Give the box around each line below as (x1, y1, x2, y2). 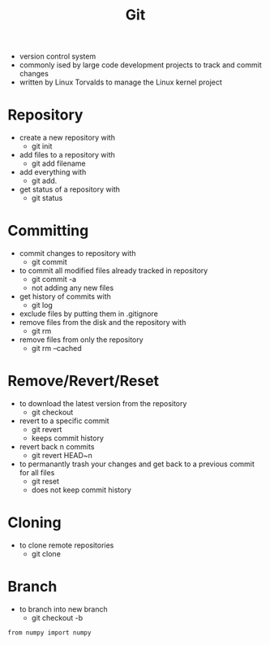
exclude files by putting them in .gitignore (19, 309, 159, 318)
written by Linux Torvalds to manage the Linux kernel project (19, 77, 222, 87)
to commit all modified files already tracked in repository (19, 266, 208, 275)
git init (31, 141, 53, 151)
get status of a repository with (19, 184, 121, 194)
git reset (31, 477, 60, 486)
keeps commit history (31, 433, 105, 443)
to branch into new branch (19, 604, 109, 614)
